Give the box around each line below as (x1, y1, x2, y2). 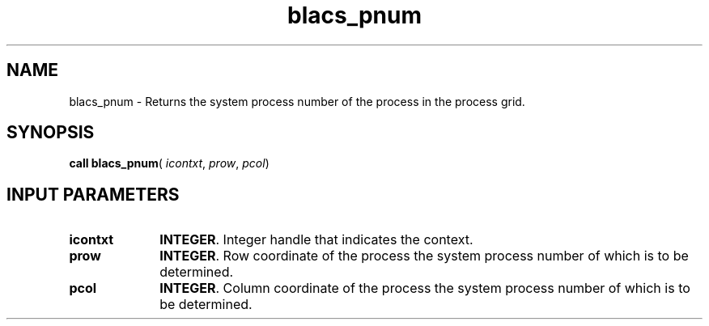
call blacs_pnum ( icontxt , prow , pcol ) (69, 156, 270, 171)
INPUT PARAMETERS (6, 184, 180, 205)
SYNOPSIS (6, 122, 95, 143)
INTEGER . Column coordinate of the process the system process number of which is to (159, 280, 690, 297)
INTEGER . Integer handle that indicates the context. (159, 231, 473, 248)
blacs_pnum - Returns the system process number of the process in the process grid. (69, 94, 525, 108)
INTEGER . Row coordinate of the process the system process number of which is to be (159, 248, 689, 265)
